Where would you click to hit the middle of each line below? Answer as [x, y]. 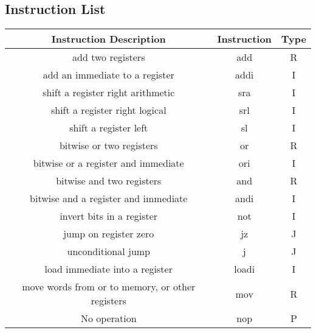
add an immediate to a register [108, 75]
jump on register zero [109, 234]
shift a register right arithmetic [109, 93]
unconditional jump [109, 251]
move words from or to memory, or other [109, 287]
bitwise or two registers [108, 145]
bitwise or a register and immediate [108, 163]
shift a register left [109, 128]
